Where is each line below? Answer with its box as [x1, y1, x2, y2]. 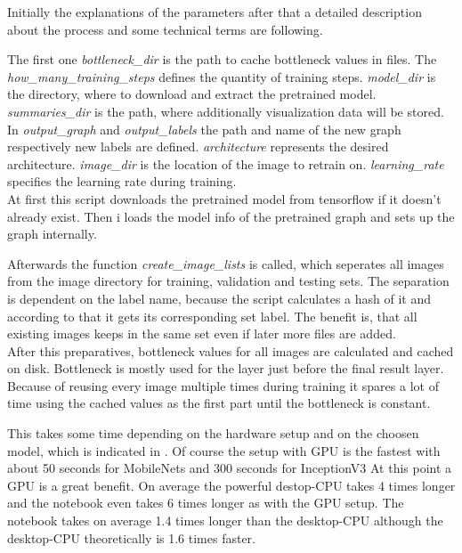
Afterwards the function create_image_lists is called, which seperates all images [7, 254, 444, 272]
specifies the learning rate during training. [7, 172, 237, 191]
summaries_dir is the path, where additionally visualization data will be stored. [7, 102, 444, 120]
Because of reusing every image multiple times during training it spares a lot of [7, 376, 439, 394]
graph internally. [7, 224, 97, 243]
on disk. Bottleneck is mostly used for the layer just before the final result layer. [7, 359, 444, 378]
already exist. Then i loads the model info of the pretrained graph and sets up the [7, 207, 455, 225]
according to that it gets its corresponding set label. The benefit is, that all [7, 306, 417, 325]
